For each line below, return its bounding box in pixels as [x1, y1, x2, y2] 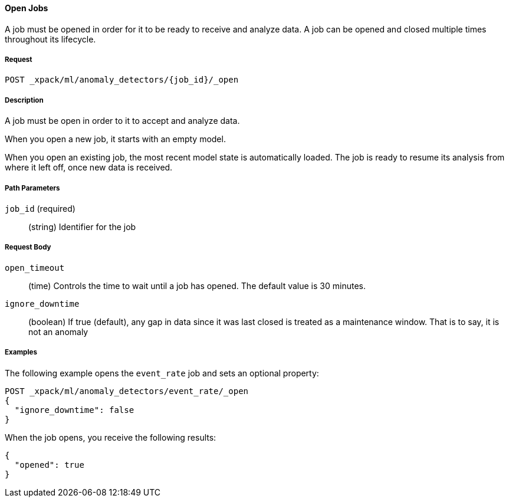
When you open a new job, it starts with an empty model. [5, 134, 226, 145]
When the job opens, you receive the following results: [5, 432, 216, 442]
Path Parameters [5, 183, 60, 192]
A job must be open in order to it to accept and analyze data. [5, 116, 240, 126]
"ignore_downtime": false [14, 405, 134, 415]
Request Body [5, 243, 51, 252]
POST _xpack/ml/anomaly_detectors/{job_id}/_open [5, 75, 239, 85]
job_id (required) [5, 203, 75, 214]
